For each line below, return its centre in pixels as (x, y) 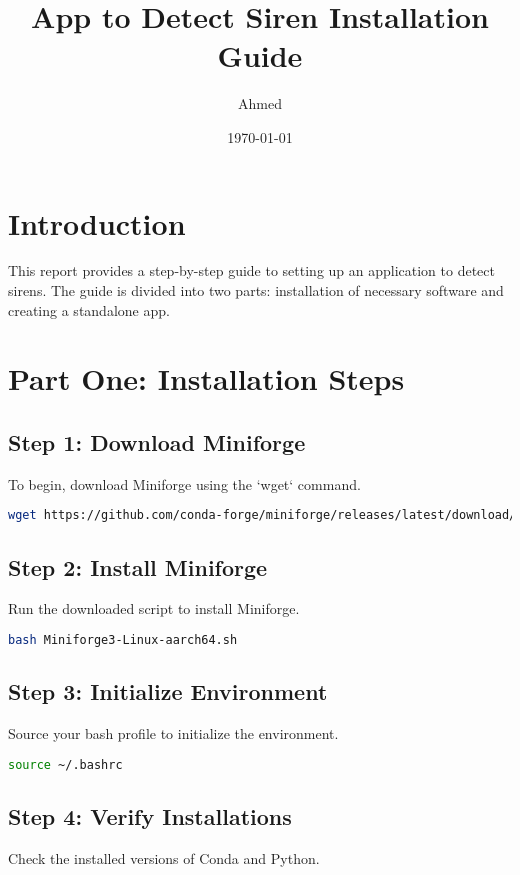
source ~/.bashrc (65, 764)
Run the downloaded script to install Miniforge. (154, 608)
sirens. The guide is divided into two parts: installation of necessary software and (256, 290)
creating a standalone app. (89, 309)
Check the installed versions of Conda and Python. (164, 857)
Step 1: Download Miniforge (157, 441)
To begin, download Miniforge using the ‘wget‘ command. (184, 483)
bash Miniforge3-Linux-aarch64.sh (123, 640)
